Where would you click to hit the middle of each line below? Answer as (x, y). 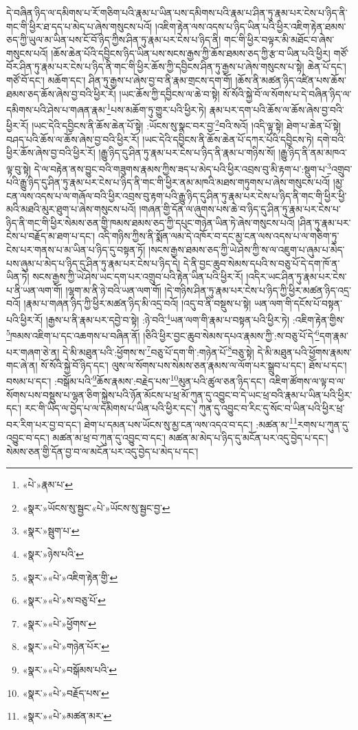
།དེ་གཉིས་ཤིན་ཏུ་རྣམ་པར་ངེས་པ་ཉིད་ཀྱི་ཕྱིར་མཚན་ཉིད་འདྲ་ (258, 290)
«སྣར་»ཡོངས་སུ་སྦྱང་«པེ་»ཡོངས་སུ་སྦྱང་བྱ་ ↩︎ (96, 507)
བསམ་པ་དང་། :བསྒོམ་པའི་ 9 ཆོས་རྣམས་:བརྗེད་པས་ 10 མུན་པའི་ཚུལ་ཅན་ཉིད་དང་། (136, 380)
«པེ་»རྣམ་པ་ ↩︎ (48, 484)
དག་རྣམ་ (334, 335)
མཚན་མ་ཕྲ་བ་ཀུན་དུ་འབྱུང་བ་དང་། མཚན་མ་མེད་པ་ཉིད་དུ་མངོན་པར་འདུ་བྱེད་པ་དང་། (190, 438)
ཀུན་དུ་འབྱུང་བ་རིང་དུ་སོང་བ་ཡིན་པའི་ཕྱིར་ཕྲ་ (272, 408)
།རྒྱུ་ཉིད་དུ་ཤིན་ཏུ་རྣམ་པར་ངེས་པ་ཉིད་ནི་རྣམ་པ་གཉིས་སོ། (187, 153)
